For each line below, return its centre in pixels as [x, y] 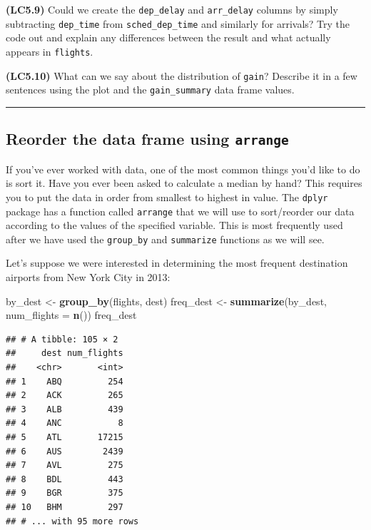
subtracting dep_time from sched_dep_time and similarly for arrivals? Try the [178, 23]
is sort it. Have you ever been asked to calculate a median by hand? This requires [184, 183]
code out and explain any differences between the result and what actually [168, 37]
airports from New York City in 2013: [88, 277]
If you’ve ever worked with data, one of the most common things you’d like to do [183, 169]
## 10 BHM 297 [65, 507]
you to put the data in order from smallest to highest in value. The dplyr [167, 197]
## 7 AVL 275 [65, 465]
